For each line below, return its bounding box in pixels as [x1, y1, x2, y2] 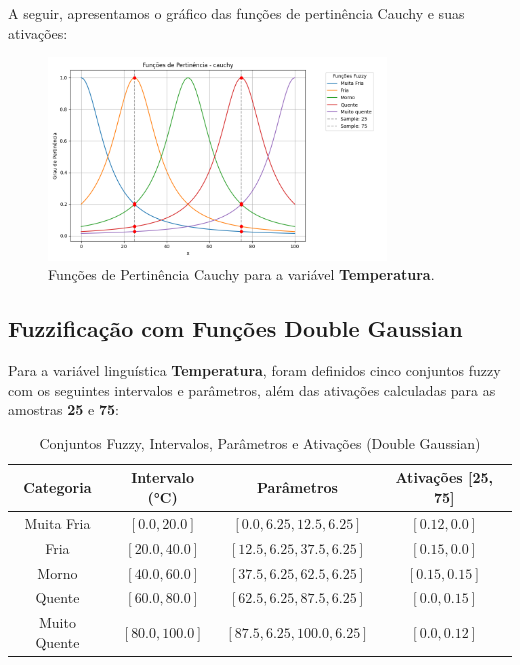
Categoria [23, 477, 92, 498]
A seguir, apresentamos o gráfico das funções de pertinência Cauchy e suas [8, 3, 465, 23]
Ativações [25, [395, 467, 494, 488]
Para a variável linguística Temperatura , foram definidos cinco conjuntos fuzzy [8, 360, 501, 381]
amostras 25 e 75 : [8, 399, 119, 420]
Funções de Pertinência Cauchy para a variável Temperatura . [48, 264, 435, 285]
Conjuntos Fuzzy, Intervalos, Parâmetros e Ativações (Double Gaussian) [39, 432, 481, 453]
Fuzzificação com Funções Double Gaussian [8, 313, 463, 344]
